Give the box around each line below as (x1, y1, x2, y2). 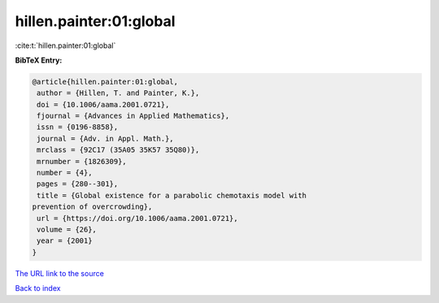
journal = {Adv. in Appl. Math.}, (37, 134, 174, 143)
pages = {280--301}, (37, 180, 119, 188)
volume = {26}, (37, 225, 98, 234)
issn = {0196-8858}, (37, 123, 119, 132)
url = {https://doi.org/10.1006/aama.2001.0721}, (37, 214, 239, 223)
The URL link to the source (15, 268, 105, 278)
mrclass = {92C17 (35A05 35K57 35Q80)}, (37, 145, 200, 154)
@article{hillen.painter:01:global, (32, 77, 179, 86)
